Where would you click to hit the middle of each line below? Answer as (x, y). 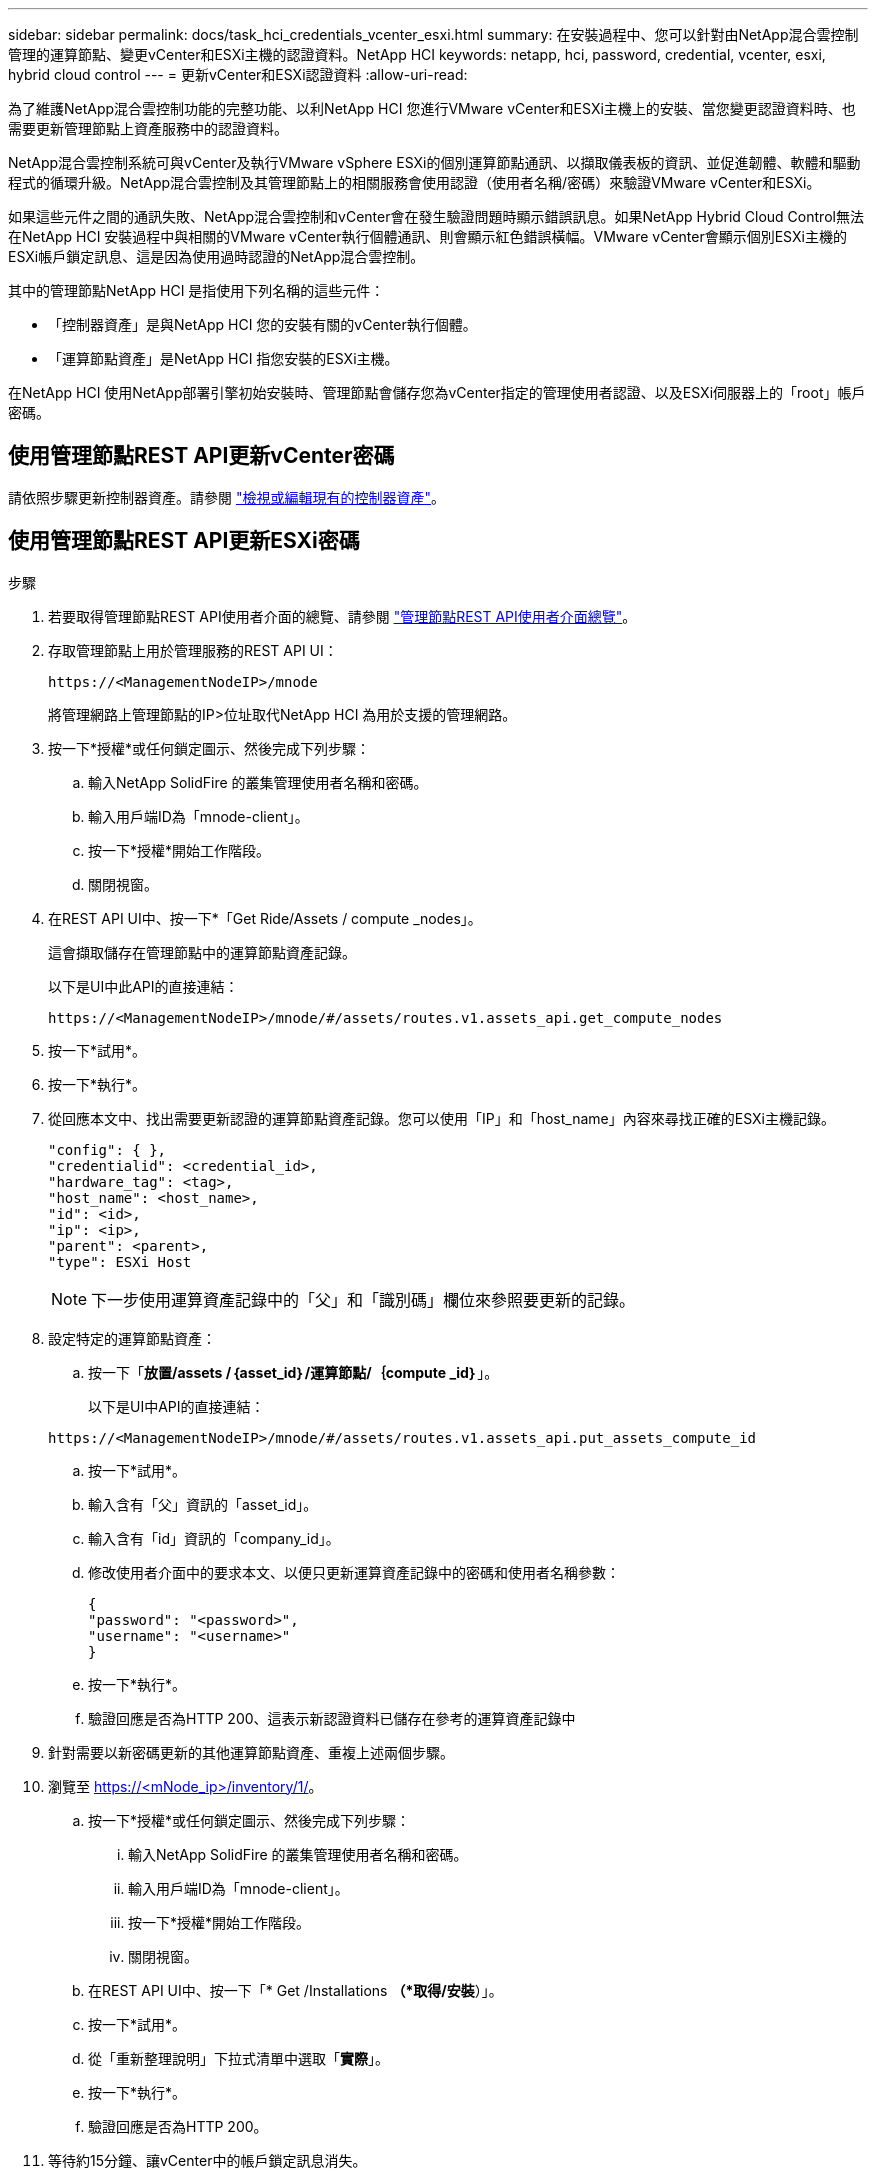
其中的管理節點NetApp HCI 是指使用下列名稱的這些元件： (196, 290)
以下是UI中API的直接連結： (176, 1406)
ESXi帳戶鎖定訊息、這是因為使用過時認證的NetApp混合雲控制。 (216, 256)
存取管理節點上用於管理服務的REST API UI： (193, 650)
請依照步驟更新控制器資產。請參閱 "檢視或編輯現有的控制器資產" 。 (226, 497)
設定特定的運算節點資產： (132, 1338)
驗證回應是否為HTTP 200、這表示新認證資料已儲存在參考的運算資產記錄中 (332, 1718)
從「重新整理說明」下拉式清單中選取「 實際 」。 (238, 2058)
